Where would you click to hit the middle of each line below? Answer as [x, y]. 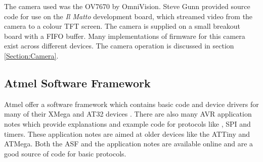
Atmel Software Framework [77, 83]
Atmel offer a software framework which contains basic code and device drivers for [131, 104]
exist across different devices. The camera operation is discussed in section [119, 46]
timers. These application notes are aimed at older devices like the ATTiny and [127, 133]
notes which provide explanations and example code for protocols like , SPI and [127, 123]
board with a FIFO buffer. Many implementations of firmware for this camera [125, 36]
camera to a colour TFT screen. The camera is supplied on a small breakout [122, 26]
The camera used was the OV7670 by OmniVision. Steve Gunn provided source [127, 6]
